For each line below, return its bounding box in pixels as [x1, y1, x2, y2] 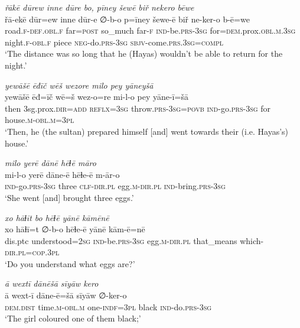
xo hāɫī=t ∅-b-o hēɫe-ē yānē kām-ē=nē [5, 223, 145, 235]
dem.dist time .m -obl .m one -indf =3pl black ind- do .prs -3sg [5, 300, 212, 313]
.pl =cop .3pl [15, 246, 60, 258]
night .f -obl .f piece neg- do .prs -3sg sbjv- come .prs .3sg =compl [5, 35, 223, 48]
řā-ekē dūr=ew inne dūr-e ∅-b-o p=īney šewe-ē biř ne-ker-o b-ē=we [5, 12, 250, 25]
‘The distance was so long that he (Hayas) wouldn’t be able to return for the [5, 47, 283, 60]
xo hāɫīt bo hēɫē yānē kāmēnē [5, 211, 109, 223]
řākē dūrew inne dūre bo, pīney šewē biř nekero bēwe [5, 1, 194, 13]
